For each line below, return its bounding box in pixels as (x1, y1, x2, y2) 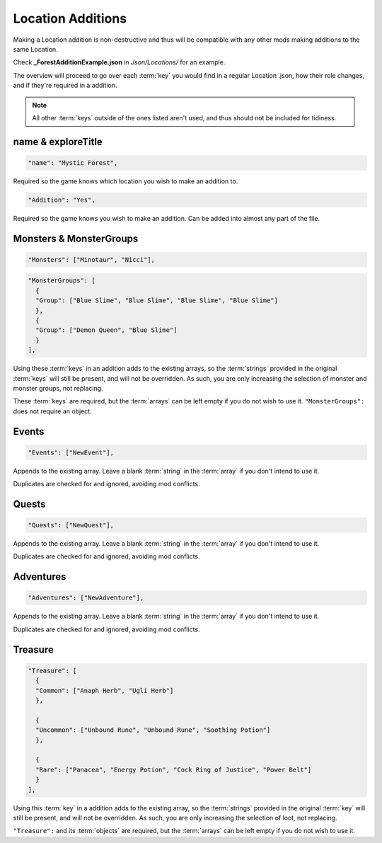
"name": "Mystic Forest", (28, 159, 118, 166)
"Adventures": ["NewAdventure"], (28, 594, 144, 602)
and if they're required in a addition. (13, 81, 117, 90)
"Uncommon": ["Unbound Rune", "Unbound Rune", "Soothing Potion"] (35, 726, 271, 734)
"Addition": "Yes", (28, 195, 95, 204)
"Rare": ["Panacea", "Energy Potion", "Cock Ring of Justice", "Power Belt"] (35, 765, 312, 774)
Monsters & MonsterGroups (13, 232, 139, 244)
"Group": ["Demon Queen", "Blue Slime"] (35, 326, 178, 334)
